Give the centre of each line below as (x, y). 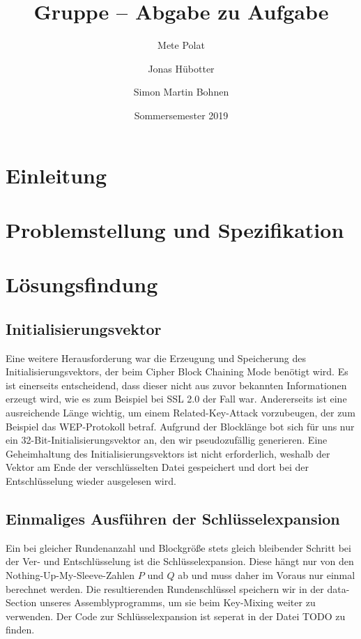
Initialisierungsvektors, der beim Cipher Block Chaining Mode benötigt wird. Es (177, 371)
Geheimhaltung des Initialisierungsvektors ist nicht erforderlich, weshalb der (168, 453)
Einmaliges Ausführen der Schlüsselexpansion (173, 518)
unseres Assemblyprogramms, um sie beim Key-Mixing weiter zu (177, 602)
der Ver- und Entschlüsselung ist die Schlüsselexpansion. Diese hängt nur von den (180, 561)
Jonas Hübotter (181, 68)
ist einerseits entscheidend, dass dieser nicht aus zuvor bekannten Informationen (176, 385)
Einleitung (56, 175)
